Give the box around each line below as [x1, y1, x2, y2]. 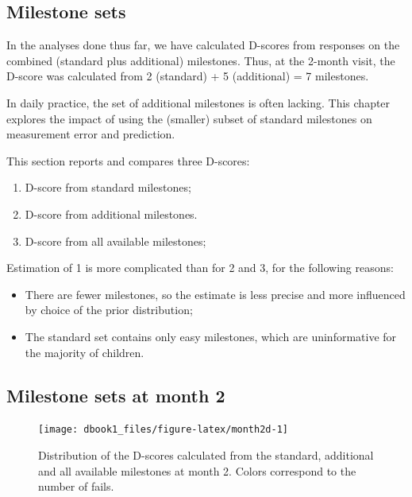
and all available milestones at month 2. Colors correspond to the [38, 462, 356, 479]
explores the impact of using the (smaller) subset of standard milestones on [6, 110, 372, 126]
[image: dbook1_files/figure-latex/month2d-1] [38, 424, 288, 436]
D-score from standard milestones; [25, 179, 191, 196]
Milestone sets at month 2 [6, 382, 225, 407]
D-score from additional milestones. [25, 205, 198, 222]
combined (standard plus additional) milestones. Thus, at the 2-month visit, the [6, 52, 395, 68]
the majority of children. [25, 344, 144, 360]
